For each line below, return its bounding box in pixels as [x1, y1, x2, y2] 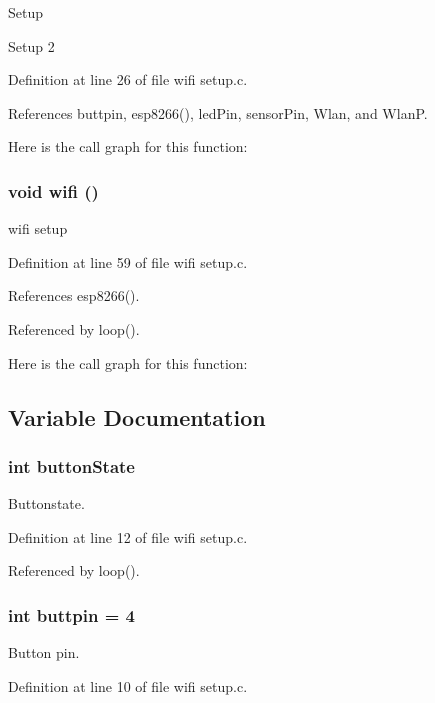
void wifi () [8, 178, 99, 203]
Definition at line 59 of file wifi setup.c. [8, 251, 248, 272]
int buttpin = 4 [8, 602, 135, 627]
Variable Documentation [8, 401, 266, 432]
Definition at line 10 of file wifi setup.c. [8, 675, 248, 696]
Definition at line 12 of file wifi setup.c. [8, 526, 248, 547]
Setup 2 [8, 35, 55, 56]
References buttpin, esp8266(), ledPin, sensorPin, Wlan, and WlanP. [8, 102, 428, 123]
